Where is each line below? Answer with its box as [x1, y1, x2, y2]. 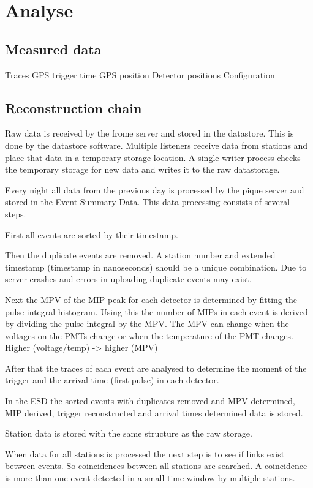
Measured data [5, 39, 102, 58]
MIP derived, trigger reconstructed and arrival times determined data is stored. [5, 406, 303, 419]
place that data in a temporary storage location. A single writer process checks [5, 151, 301, 163]
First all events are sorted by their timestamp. [5, 228, 178, 241]
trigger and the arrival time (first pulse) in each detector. [5, 374, 219, 386]
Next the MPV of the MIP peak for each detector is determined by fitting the [5, 293, 297, 306]
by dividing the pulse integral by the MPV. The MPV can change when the [5, 317, 289, 330]
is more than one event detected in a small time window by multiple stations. [5, 471, 295, 484]
